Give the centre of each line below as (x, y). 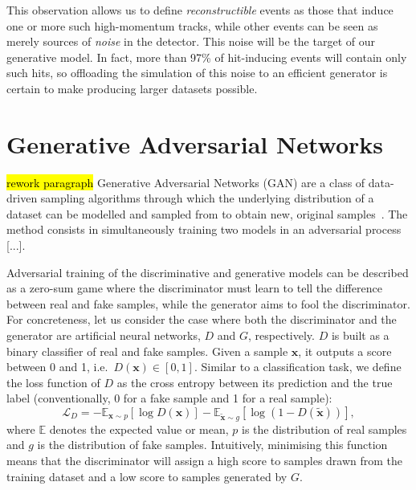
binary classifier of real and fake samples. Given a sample (147, 351)
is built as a (360, 335)
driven (22, 198)
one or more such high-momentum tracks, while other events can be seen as (192, 25)
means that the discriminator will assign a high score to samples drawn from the (205, 460)
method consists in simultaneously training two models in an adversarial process (204, 229)
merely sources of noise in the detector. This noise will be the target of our (191, 41)
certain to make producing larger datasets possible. (132, 88)
